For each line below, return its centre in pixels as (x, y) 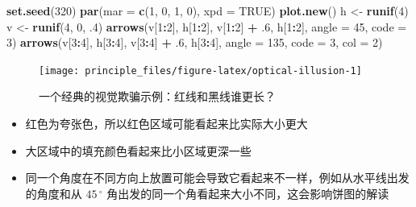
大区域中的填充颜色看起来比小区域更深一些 (138, 150)
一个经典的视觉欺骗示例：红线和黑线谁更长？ (157, 96)
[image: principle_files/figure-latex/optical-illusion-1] (200, 70)
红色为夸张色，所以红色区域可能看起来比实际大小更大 (166, 124)
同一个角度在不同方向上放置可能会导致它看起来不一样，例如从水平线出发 (217, 178)
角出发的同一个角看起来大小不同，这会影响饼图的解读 (248, 193)
